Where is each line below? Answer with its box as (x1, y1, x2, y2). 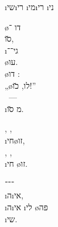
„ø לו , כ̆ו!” (5, 79, 36, 91)
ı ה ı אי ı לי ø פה (5, 200, 48, 213)
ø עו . (5, 55, 18, 68)
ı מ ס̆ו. (5, 102, 24, 114)
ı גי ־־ (5, 43, 18, 56)
